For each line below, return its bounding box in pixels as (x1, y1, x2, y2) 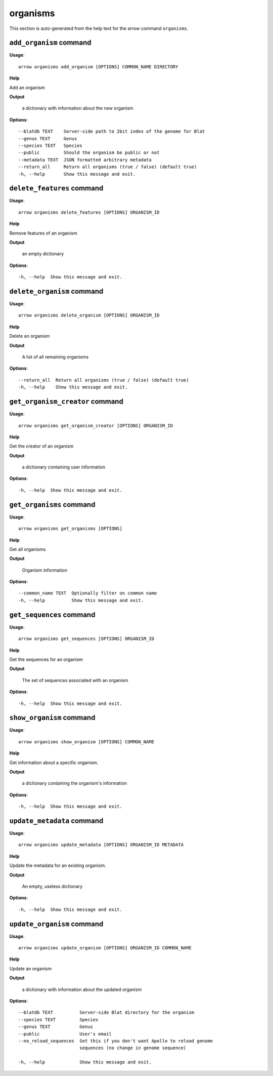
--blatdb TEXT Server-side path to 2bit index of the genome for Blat (18, 129, 205, 134)
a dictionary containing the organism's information (22, 780, 127, 786)
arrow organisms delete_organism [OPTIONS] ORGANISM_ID (18, 312, 160, 318)
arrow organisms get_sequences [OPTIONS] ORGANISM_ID (18, 636, 154, 642)
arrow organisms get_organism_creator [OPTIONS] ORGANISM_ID (18, 423, 173, 428)
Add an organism (9, 84, 45, 91)
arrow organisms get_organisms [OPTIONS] (18, 526, 122, 532)
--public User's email (18, 1031, 112, 1037)
